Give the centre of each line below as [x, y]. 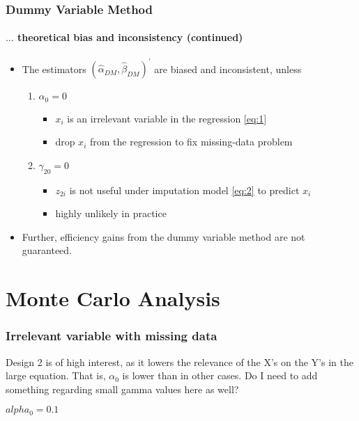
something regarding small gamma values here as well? [122, 389]
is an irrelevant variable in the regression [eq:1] [167, 118]
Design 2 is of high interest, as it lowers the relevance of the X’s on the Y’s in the [179, 362]
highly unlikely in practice [111, 213]
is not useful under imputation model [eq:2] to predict [184, 190]
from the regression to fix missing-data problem [191, 142]
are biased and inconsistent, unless [228, 69]
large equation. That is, [56, 375]
